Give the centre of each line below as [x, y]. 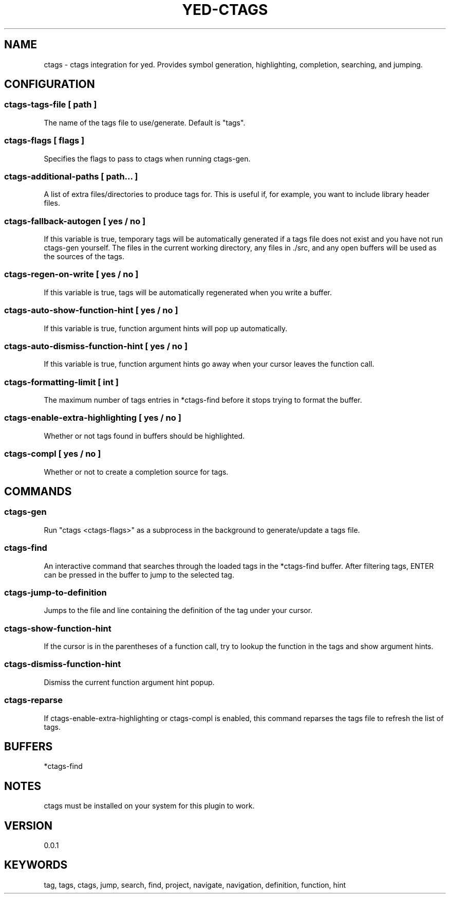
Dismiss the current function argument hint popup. [129, 682]
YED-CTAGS [225, 10]
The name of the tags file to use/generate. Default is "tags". [145, 122]
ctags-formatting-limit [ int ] [61, 382]
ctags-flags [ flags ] [44, 141]
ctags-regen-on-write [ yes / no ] [71, 274]
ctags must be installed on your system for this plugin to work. [149, 806]
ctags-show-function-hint [58, 628]
